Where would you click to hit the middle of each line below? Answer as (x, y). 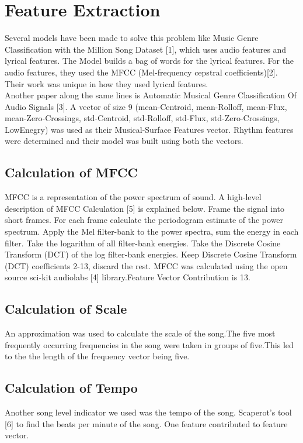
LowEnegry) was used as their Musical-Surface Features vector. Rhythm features (149, 129)
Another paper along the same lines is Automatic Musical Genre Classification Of (151, 95)
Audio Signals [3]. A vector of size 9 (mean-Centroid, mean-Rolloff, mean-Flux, (146, 106)
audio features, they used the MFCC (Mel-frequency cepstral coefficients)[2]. (141, 72)
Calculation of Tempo (71, 388)
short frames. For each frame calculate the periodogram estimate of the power (144, 220)
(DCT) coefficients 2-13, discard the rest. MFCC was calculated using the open (146, 265)
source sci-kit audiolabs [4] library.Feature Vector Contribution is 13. (128, 277)
